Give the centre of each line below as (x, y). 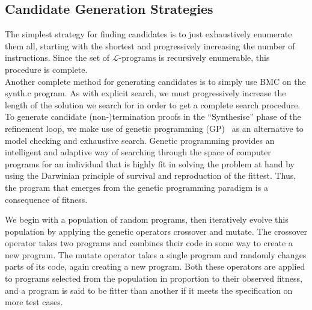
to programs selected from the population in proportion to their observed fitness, (154, 278)
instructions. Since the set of (57, 57)
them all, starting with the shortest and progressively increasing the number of (150, 45)
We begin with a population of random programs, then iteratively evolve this (147, 219)
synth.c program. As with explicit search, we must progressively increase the (145, 93)
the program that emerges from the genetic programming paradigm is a (136, 187)
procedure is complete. (46, 69)
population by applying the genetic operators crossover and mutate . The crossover (156, 231)
